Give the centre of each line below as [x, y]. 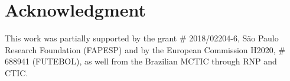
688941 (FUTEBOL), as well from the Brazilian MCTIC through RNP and [141, 61]
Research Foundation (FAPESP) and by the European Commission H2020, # [145, 49]
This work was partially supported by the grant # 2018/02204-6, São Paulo [142, 38]
